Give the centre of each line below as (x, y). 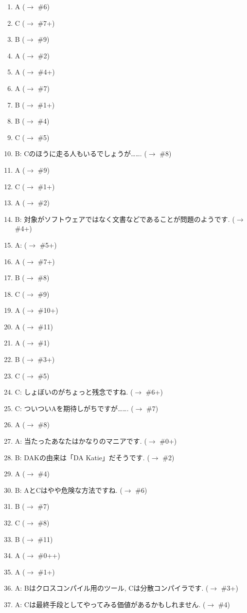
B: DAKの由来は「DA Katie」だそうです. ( (82, 457)
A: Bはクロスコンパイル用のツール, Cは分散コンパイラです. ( (112, 588)
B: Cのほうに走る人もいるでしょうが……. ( (81, 153)
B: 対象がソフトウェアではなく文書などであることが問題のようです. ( (125, 219)
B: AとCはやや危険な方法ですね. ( (69, 490)
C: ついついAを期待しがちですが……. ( (74, 408)
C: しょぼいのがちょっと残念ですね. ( (74, 392)
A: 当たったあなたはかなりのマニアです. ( (81, 441)
